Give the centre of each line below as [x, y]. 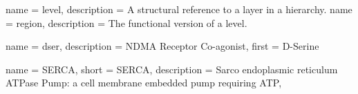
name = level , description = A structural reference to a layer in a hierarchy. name [179, 9]
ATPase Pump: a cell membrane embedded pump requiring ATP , [144, 83]
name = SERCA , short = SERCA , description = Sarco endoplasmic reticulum [172, 69]
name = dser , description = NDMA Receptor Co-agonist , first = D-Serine [162, 46]
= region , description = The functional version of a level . [126, 22]
